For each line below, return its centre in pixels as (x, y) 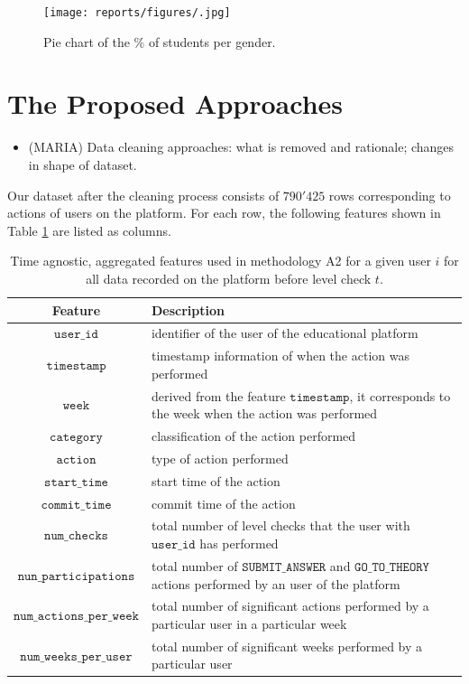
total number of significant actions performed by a (290, 606)
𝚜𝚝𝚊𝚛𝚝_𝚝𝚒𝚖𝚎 (76, 482)
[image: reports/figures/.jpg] (137, 13)
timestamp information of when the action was (280, 356)
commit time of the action (223, 503)
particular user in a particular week (249, 623)
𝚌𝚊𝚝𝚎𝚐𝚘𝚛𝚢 (76, 438)
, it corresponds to (400, 395)
